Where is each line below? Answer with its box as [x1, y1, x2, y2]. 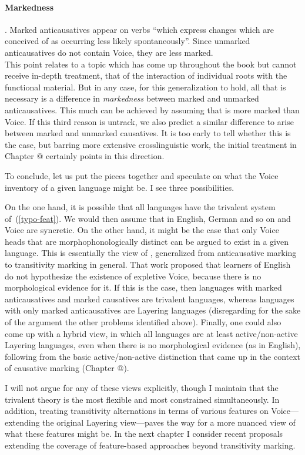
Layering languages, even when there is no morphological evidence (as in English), [5, 339, 301, 351]
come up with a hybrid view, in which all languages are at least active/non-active [5, 327, 298, 339]
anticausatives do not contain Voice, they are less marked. [5, 46, 213, 58]
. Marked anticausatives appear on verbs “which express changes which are [5, 23, 274, 35]
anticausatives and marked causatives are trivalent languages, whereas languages [5, 292, 294, 305]
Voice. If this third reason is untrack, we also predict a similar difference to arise [5, 115, 294, 127]
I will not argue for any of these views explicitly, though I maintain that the [5, 382, 279, 394]
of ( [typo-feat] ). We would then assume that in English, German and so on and [5, 212, 291, 224]
